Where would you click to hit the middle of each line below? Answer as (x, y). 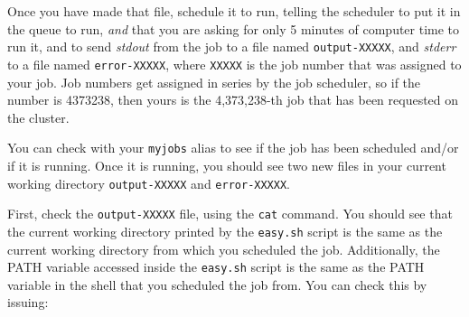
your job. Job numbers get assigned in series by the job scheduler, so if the (214, 82)
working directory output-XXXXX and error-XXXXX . (149, 183)
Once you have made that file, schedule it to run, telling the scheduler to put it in (234, 11)
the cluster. (38, 117)
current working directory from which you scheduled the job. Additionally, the (224, 249)
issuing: (28, 302)
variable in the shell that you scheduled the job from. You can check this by (217, 284)
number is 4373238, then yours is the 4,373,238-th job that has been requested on (233, 100)
